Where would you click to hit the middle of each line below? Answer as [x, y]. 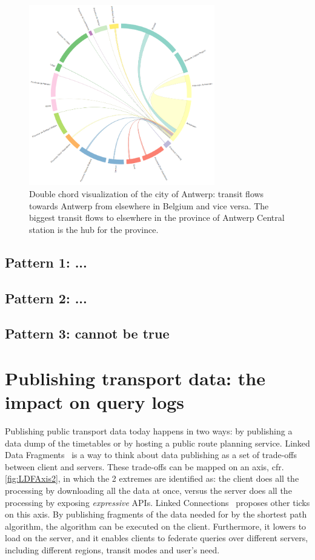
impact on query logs [95, 402]
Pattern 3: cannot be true [87, 333]
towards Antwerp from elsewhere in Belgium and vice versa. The [149, 205]
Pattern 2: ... [46, 298]
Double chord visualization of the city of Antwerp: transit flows [147, 194]
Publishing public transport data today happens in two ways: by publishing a [149, 431]
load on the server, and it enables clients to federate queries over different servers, [157, 538]
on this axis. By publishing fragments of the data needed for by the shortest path [156, 514]
